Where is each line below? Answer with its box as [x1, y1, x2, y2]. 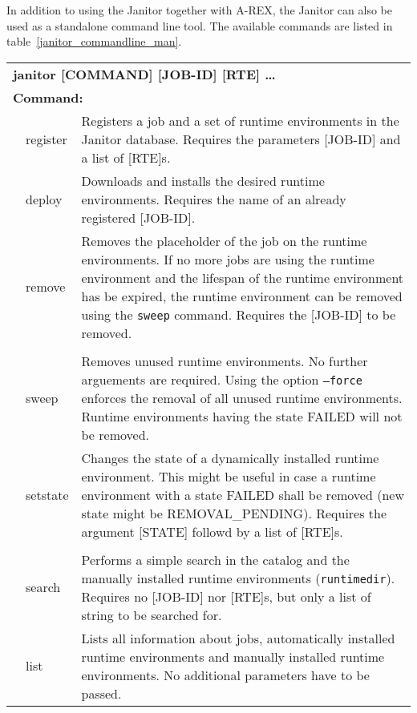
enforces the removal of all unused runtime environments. [81, 388, 403, 407]
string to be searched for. [81, 605, 222, 624]
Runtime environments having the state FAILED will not [81, 406, 403, 425]
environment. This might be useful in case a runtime [81, 466, 376, 485]
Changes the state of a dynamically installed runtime [81, 448, 379, 467]
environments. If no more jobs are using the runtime [81, 249, 374, 268]
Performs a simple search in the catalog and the [81, 550, 350, 569]
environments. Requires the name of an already [81, 189, 346, 208]
